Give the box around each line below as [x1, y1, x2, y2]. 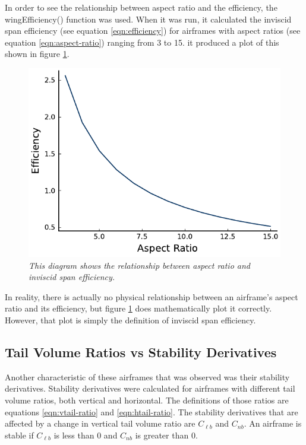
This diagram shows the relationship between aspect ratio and [29, 259, 251, 271]
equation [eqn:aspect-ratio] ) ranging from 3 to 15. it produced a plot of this [5, 36, 279, 48]
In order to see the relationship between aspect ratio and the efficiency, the [5, 1, 277, 13]
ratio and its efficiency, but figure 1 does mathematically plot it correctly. [5, 302, 272, 314]
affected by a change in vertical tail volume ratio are [5, 417, 195, 430]
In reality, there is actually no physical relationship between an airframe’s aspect [5, 290, 298, 303]
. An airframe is [244, 417, 302, 430]
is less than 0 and [53, 428, 118, 441]
